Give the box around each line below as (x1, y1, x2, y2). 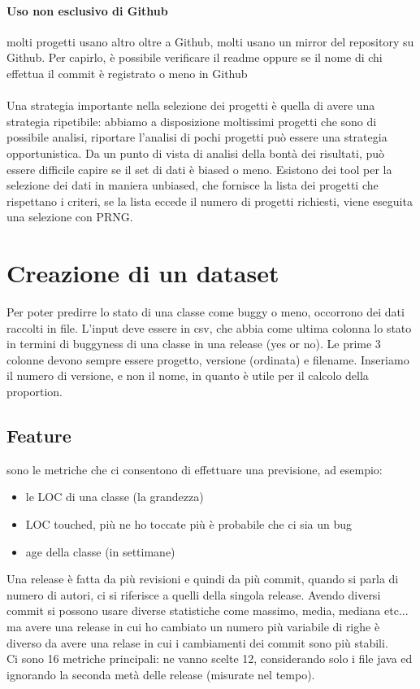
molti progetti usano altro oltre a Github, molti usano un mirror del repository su (6, 33, 414, 50)
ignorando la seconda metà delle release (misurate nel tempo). (6, 665, 315, 682)
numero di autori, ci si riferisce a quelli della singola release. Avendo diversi (6, 586, 381, 603)
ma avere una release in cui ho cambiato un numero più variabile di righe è (6, 617, 380, 634)
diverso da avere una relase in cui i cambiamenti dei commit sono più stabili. (6, 634, 388, 651)
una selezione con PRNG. (6, 208, 133, 225)
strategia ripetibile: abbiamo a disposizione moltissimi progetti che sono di (6, 112, 377, 129)
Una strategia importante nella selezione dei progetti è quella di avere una (6, 97, 375, 114)
